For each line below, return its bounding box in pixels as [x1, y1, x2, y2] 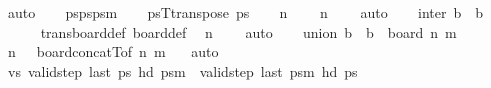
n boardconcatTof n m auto [7, 41, 219, 62]
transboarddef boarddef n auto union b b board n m [40, 21, 457, 42]
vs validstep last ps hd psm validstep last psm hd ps [7, 60, 358, 81]
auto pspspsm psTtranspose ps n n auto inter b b [7, 2, 484, 22]
